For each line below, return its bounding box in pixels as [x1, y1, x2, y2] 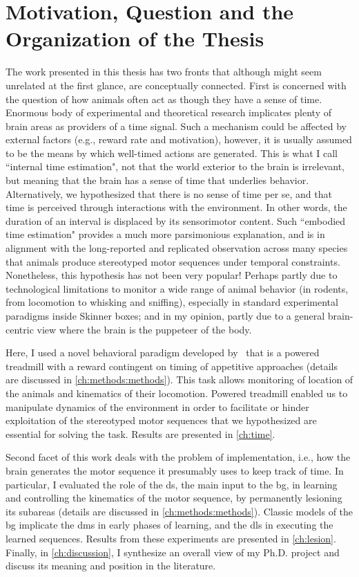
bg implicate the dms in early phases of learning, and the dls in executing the [6, 518, 333, 532]
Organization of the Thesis [6, 24, 264, 53]
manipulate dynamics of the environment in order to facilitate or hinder [6, 399, 309, 414]
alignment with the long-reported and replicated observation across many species [6, 241, 348, 255]
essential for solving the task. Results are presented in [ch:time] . [6, 426, 275, 441]
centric [6, 322, 34, 336]
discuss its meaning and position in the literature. [6, 558, 216, 573]
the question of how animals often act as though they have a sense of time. [6, 91, 322, 106]
